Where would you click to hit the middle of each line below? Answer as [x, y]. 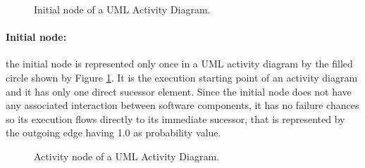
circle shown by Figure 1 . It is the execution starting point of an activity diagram [182, 77]
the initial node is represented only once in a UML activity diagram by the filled [179, 64]
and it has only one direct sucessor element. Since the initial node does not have [179, 91]
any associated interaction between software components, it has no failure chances [182, 105]
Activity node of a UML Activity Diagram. [126, 156]
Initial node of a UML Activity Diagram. [122, 9]
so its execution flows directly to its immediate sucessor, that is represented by [175, 118]
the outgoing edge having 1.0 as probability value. [113, 133]
